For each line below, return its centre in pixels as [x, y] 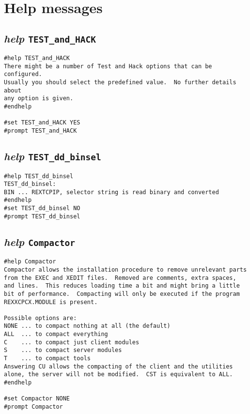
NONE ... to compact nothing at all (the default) [87, 326]
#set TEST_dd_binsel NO [42, 208]
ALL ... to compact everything [56, 334]
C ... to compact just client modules [72, 342]
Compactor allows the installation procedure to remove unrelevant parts [125, 269]
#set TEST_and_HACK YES [42, 123]
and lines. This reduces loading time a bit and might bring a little [122, 286]
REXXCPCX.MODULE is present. [51, 302]
